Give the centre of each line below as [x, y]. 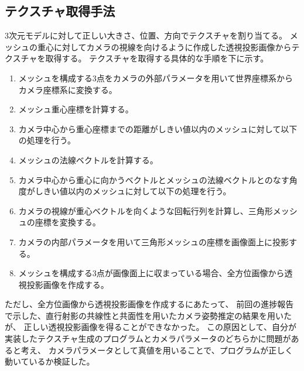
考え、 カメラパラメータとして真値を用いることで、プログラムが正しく [157, 350]
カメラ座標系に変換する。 [68, 89]
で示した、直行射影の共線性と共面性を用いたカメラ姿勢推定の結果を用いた [148, 315]
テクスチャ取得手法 [60, 11]
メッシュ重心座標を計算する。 [76, 109]
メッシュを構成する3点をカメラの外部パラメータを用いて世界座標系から [156, 78]
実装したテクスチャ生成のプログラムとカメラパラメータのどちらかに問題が [148, 339]
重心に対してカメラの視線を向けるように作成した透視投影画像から [164, 47]
